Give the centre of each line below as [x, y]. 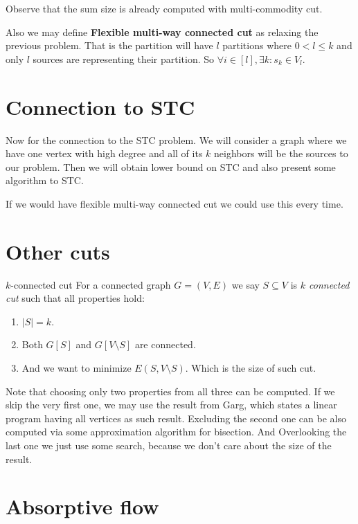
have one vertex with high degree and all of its [104, 153]
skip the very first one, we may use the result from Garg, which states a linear [171, 405]
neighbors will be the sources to [281, 153]
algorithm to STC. [45, 180]
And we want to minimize [77, 367]
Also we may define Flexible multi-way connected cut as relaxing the [162, 31]
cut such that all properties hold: [75, 298]
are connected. [165, 344]
